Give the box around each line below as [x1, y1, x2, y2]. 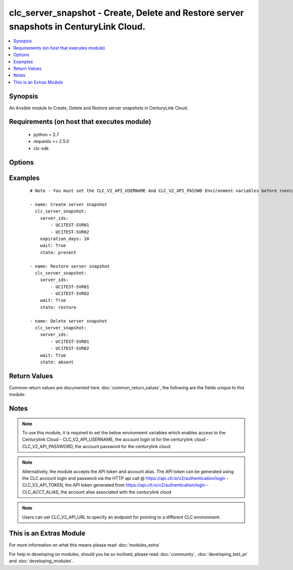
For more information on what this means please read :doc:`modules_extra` [9, 542, 161, 548]
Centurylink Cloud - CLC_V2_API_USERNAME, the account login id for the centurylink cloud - [22, 436, 209, 443]
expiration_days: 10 [40, 236, 89, 241]
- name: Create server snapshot [30, 201, 107, 207]
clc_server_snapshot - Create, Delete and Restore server [9, 7, 244, 18]
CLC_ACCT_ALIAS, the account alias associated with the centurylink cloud [22, 489, 172, 495]
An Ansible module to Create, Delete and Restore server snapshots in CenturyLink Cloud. [9, 105, 188, 111]
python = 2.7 [33, 132, 60, 137]
